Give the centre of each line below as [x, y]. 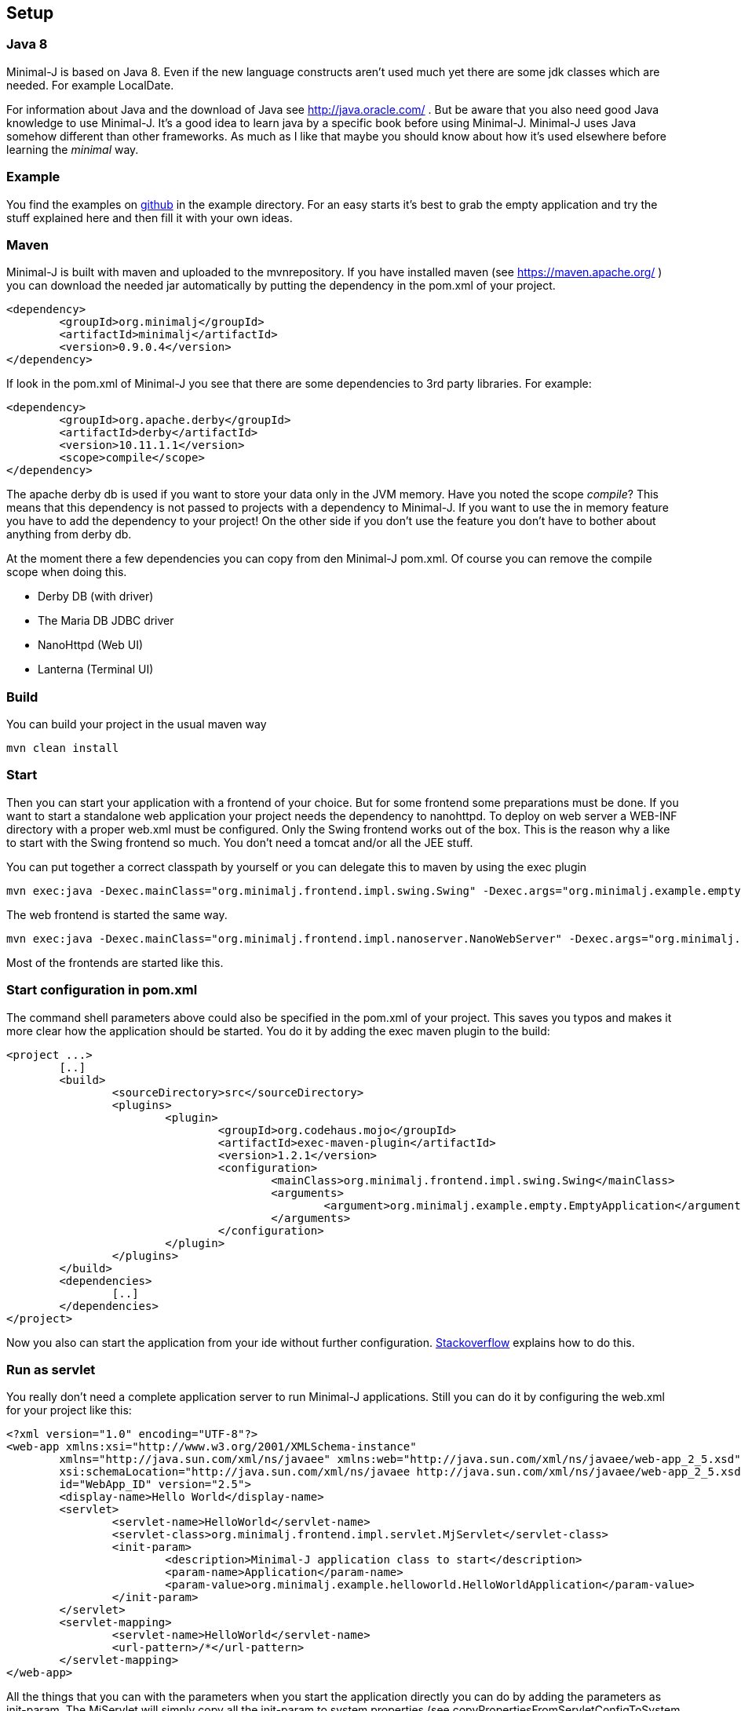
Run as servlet [51, 1369]
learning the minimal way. [73, 149]
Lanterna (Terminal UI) [96, 669]
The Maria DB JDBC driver [106, 621]
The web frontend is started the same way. [117, 914]
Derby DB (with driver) [96, 596]
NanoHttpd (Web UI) [91, 645]
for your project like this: [69, 1410]
